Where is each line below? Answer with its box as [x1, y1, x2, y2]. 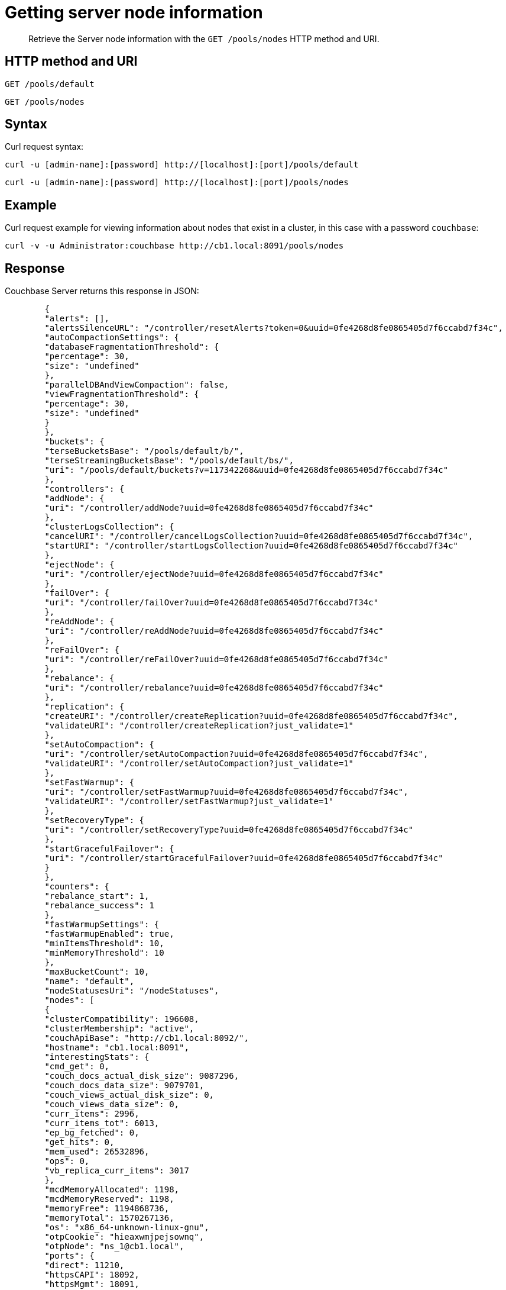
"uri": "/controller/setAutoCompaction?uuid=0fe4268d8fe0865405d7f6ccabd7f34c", [44, 749, 429, 759]
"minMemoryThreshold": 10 [44, 948, 164, 958]
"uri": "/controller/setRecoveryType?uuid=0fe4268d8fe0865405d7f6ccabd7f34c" [44, 825, 414, 835]
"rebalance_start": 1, [44, 891, 150, 901]
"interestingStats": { [44, 1052, 150, 1062]
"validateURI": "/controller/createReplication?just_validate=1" [44, 721, 354, 731]
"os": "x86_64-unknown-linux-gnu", [44, 1223, 209, 1233]
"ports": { [44, 1251, 95, 1261]
